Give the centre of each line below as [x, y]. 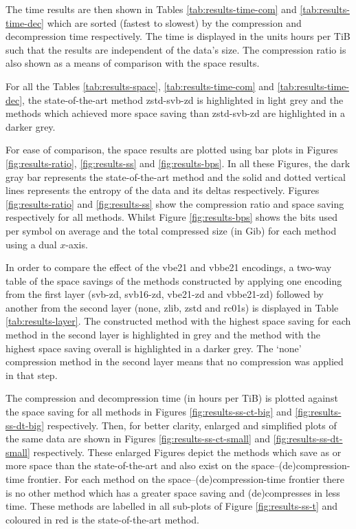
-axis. [77, 244]
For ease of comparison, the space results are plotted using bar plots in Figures [172, 150]
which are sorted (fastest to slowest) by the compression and [174, 22]
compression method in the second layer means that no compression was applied [175, 361]
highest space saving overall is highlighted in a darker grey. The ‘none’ [154, 348]
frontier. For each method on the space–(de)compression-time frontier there [186, 479]
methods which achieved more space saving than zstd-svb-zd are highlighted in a [175, 113]
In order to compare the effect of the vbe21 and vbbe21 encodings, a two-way [169, 267]
